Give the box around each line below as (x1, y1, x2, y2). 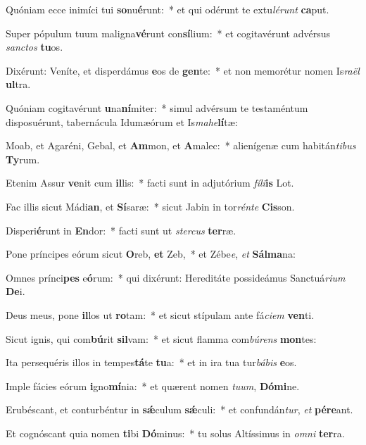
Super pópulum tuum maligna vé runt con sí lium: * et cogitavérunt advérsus (6, 25, 331, 40)
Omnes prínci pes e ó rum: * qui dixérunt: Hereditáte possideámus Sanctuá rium (6, 270, 346, 284)
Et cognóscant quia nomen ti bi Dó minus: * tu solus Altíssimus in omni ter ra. (6, 425, 345, 440)
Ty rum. (6, 151, 40, 166)
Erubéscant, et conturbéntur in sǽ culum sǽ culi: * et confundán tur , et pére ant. (6, 402, 353, 417)
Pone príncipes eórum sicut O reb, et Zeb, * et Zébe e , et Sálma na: (6, 246, 296, 261)
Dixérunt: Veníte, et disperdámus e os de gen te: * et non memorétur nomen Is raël (6, 63, 360, 77)
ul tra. (6, 77, 31, 92)
